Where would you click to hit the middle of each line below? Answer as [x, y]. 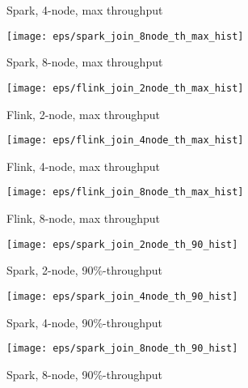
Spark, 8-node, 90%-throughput [85, 374]
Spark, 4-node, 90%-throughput [85, 322]
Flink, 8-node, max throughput [84, 218]
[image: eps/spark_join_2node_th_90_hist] [122, 244]
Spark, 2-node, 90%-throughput [85, 270]
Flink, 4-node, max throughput [84, 166]
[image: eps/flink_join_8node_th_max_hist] [125, 192]
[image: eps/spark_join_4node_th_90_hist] [122, 296]
